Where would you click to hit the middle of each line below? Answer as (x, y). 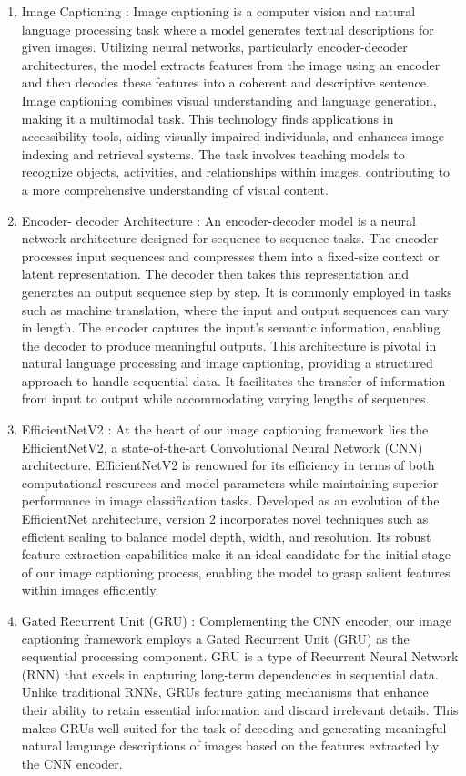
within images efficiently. (90, 590)
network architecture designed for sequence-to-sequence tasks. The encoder (230, 238)
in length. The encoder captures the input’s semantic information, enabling (231, 327)
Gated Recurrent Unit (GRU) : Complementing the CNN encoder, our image (236, 620)
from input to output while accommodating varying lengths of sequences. (225, 398)
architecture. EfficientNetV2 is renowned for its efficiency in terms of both (228, 465)
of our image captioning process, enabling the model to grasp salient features (236, 572)
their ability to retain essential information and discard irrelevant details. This (240, 709)
